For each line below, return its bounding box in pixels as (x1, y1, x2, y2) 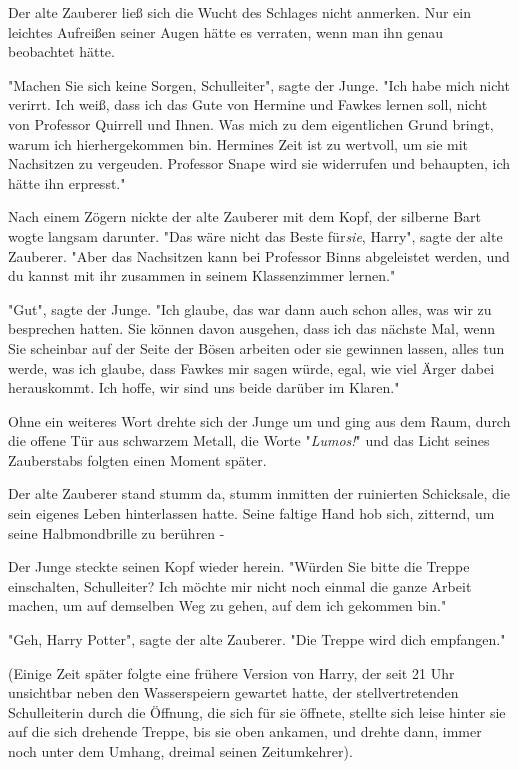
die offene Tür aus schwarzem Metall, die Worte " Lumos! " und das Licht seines (8, 430, 490, 451)
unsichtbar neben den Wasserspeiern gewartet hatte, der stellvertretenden (8, 682, 459, 703)
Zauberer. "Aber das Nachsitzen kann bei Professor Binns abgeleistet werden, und (8, 245, 510, 266)
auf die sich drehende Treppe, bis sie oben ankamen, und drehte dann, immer (8, 721, 482, 742)
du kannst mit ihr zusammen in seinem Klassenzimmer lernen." (8, 265, 396, 286)
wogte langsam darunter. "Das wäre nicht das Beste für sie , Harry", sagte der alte (8, 225, 503, 246)
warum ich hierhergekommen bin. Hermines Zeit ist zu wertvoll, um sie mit (8, 133, 469, 154)
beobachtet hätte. (8, 41, 115, 62)
